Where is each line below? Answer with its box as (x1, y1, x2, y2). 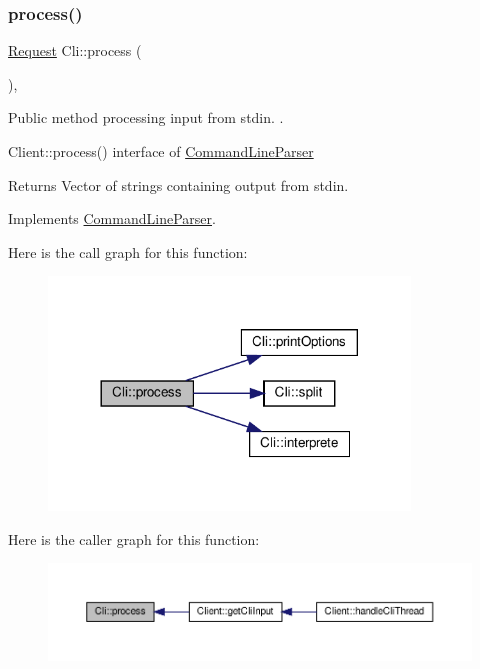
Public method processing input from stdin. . (8, 107, 284, 128)
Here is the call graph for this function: (8, 241, 248, 262)
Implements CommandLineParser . (8, 208, 216, 229)
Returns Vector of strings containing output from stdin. (8, 174, 349, 195)
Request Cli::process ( (8, 40, 142, 61)
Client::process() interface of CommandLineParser (8, 141, 314, 161)
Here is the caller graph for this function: (8, 528, 260, 549)
